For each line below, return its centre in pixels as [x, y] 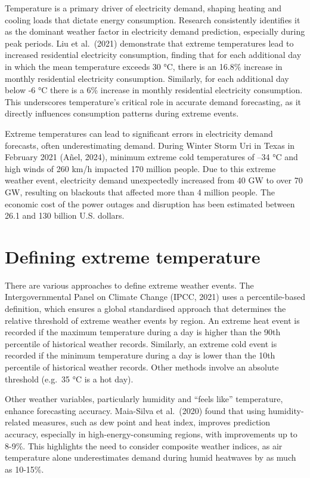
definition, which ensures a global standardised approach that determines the [145, 308]
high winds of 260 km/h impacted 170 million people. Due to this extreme [140, 168]
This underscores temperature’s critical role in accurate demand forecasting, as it [153, 101]
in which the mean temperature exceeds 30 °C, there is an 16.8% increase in [144, 66]
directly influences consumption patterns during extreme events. [122, 113]
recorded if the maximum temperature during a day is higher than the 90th [143, 332]
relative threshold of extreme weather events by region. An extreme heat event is [152, 320]
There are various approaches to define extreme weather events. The [129, 285]
